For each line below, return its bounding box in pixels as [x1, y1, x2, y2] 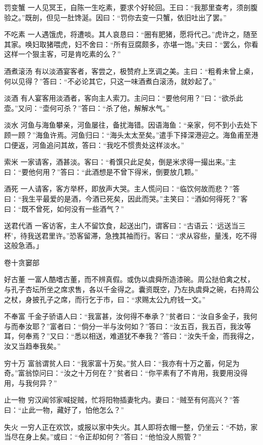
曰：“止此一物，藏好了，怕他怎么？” [4, 404, 124, 415]
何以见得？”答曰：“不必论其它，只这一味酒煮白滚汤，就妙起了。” [4, 75, 216, 86]
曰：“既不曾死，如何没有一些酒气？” [4, 203, 124, 214]
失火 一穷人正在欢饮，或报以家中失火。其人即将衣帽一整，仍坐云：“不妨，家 [4, 421, 258, 432]
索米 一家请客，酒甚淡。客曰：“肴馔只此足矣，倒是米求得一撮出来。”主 [4, 156, 236, 167]
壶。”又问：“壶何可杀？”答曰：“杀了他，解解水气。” [4, 102, 170, 113]
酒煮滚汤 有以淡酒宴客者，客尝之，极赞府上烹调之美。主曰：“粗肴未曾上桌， [4, 65, 258, 76]
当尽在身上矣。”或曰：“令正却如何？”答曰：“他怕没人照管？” [4, 431, 202, 442]
